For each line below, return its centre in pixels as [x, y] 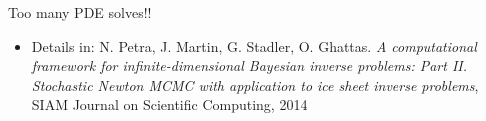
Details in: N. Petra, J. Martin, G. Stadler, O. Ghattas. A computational [254, 45]
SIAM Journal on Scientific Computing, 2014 [169, 104]
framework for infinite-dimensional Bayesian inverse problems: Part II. [249, 65]
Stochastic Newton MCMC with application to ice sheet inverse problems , [255, 84]
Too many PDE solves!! [80, 12]
